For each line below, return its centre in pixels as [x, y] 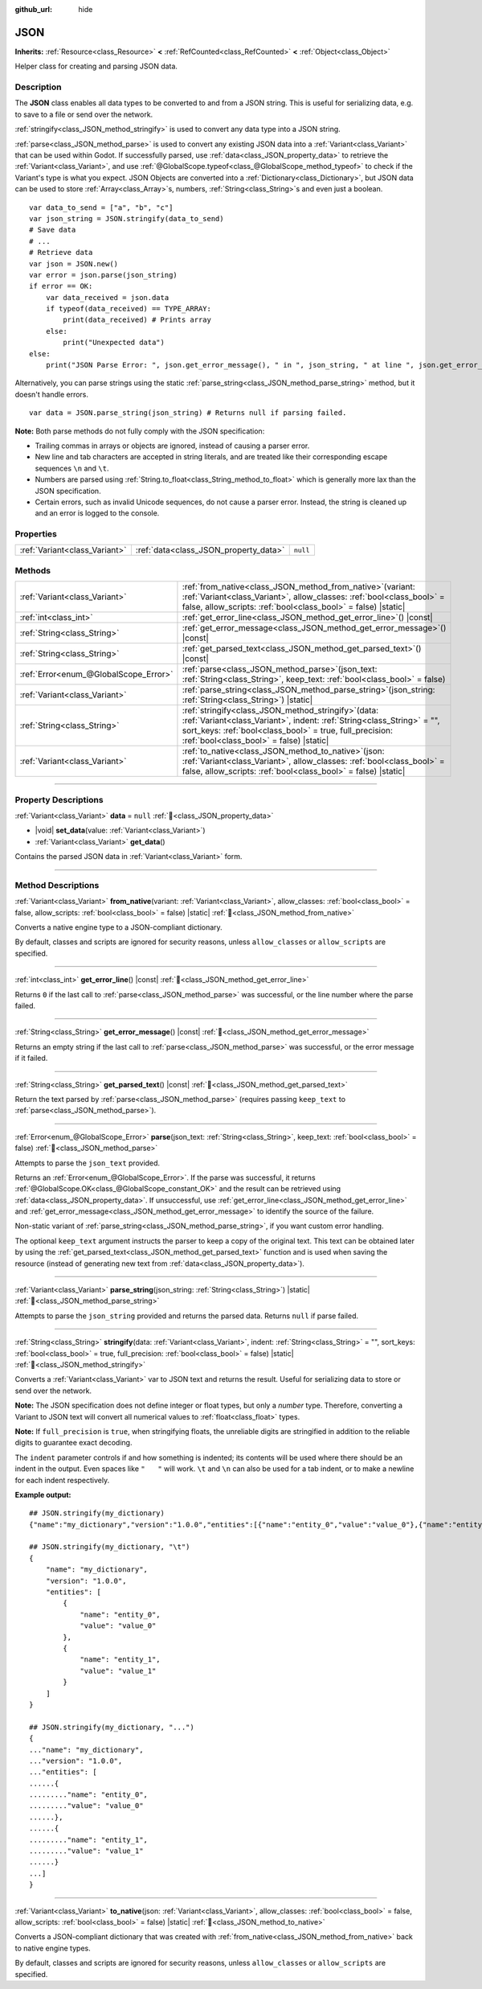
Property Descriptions [59, 799]
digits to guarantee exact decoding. [74, 1443]
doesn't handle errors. [51, 394]
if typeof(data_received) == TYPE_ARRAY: [129, 309]
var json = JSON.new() [74, 264]
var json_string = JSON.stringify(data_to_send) [127, 218]
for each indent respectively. [62, 1480]
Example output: [43, 1494]
